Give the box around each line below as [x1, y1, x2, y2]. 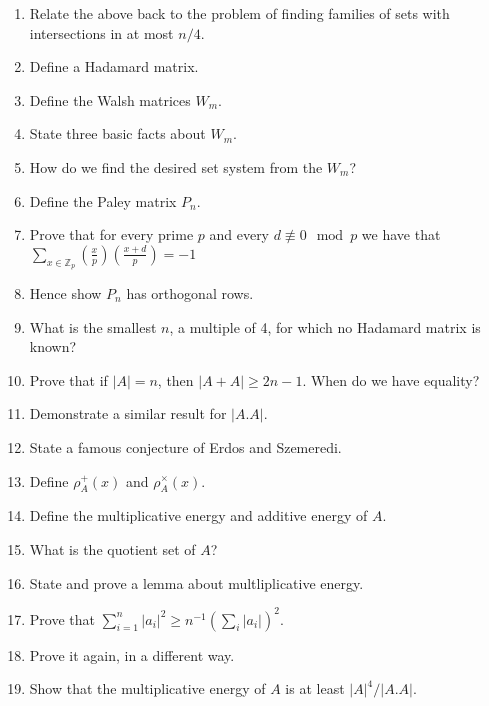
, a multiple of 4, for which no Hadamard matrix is [169, 316, 481, 337]
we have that [361, 224, 441, 245]
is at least [285, 678, 345, 699]
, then [157, 369, 194, 390]
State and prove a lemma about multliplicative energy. [29, 572, 364, 593]
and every [209, 224, 270, 245]
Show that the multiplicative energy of [29, 678, 266, 699]
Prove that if [29, 369, 108, 390]
